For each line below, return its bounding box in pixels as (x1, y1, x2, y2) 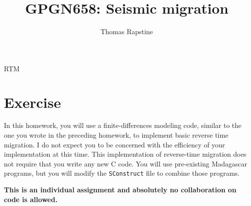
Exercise (4, 92, 61, 112)
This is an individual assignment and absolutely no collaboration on (4, 185, 236, 195)
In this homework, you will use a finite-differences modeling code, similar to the (4, 120, 242, 130)
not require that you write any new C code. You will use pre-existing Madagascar (4, 158, 247, 168)
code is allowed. (4, 194, 58, 204)
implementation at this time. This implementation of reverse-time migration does (4, 149, 247, 159)
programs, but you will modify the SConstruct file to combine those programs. (4, 168, 240, 178)
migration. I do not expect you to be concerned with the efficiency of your (4, 139, 225, 149)
